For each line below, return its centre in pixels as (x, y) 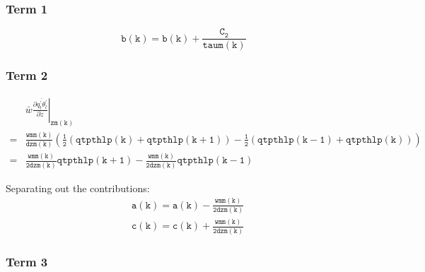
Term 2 (27, 75)
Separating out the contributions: (78, 188)
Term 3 (27, 261)
